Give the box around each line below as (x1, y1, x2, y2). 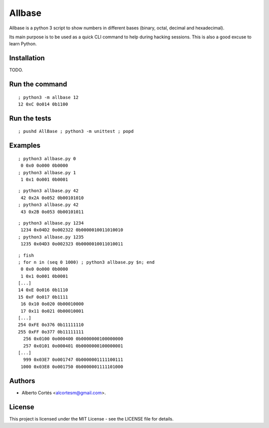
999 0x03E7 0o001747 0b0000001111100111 (23, 357, 124, 363)
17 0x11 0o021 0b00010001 (20, 308, 84, 314)
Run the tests (9, 114, 52, 122)
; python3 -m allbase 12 (18, 95, 79, 100)
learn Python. (9, 41, 37, 47)
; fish (18, 252, 34, 258)
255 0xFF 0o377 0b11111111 (18, 329, 84, 334)
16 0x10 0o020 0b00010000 (20, 301, 84, 307)
